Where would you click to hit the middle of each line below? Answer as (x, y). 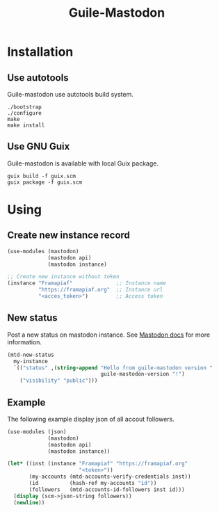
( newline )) (29, 502)
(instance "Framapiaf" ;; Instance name (87, 283)
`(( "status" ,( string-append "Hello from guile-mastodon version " (113, 368)
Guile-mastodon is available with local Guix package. (83, 163)
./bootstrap (24, 107)
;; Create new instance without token (63, 277)
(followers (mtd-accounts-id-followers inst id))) (107, 489)
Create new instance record (69, 235)
